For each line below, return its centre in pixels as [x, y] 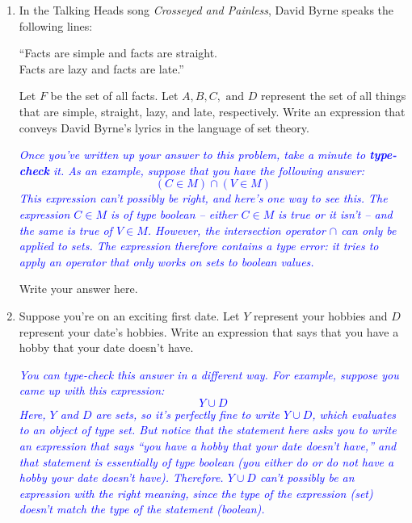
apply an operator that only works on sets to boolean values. [166, 261]
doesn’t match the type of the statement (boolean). [142, 509]
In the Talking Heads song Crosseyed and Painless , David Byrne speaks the [206, 10]
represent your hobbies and [320, 315]
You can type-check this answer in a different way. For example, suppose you [209, 374]
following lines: [56, 25]
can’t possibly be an [307, 477]
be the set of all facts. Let [114, 96]
